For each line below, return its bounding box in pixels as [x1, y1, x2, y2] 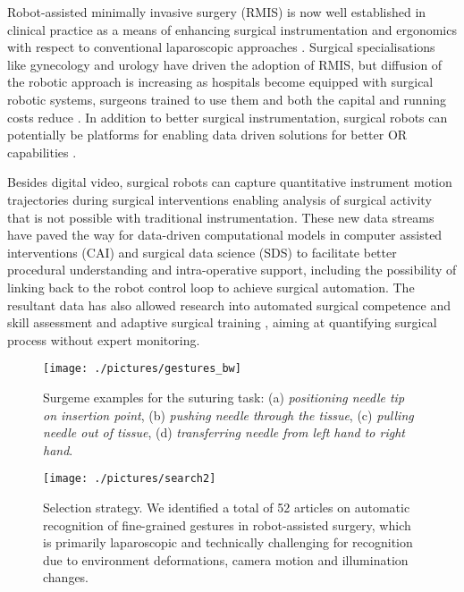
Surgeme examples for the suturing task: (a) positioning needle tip [43, 387, 405, 406]
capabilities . [7, 142, 77, 161]
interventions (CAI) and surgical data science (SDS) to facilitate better [7, 242, 397, 261]
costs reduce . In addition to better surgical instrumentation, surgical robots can [7, 107, 448, 126]
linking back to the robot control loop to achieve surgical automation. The [7, 277, 415, 296]
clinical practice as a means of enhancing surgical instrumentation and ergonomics [7, 20, 457, 38]
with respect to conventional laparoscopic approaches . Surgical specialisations [7, 38, 435, 56]
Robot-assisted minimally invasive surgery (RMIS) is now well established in [7, 3, 426, 21]
